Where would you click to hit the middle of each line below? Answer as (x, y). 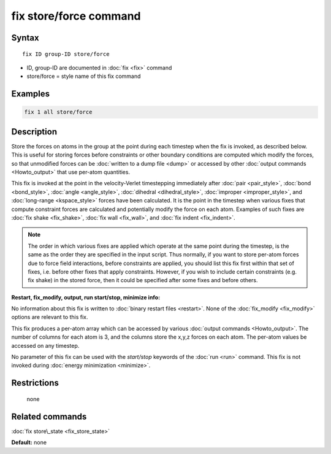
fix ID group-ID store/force (66, 54)
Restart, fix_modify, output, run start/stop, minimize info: (86, 297)
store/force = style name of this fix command (84, 76)
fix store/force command (76, 16)
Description (34, 132)
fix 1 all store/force (58, 112)
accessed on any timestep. (45, 345)
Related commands (49, 416)
